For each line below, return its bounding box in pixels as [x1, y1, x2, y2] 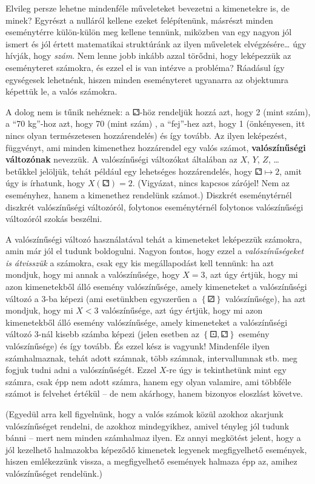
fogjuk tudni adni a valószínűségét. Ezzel [5, 363, 157, 376]
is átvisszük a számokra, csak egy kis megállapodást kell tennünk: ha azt [5, 256, 274, 269]
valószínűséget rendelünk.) [5, 466, 103, 479]
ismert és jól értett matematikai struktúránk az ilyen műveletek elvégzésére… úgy [5, 37, 307, 50]
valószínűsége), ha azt [225, 292, 306, 304]
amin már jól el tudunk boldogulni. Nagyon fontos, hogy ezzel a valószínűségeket [5, 244, 304, 257]
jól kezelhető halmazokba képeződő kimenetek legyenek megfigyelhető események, [5, 443, 307, 455]
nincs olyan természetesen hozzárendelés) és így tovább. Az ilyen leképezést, [5, 129, 287, 141]
